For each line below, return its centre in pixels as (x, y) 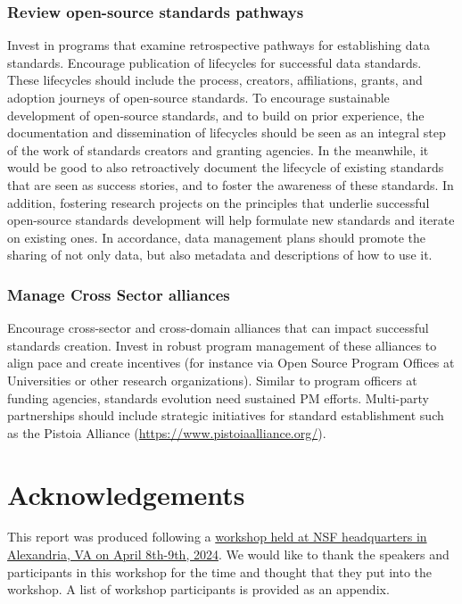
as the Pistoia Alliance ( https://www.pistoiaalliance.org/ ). (167, 432)
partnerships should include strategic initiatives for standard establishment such (226, 415)
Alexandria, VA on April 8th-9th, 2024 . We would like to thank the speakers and (228, 554)
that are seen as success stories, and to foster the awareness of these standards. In (231, 184)
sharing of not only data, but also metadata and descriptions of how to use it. (220, 255)
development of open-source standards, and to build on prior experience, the (216, 115)
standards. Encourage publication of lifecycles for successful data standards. (214, 62)
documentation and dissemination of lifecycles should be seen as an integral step (227, 132)
